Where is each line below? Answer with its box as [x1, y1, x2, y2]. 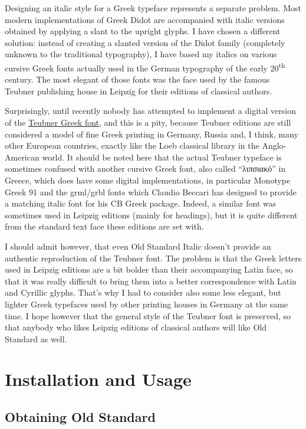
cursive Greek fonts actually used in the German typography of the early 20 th [5, 60, 285, 74]
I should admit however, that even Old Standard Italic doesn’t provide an [5, 240, 271, 252]
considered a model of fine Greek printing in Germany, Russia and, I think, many [5, 127, 298, 140]
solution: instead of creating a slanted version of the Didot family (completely [5, 36, 285, 48]
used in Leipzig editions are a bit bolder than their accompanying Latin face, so [5, 263, 293, 276]
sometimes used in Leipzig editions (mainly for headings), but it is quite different [5, 208, 298, 221]
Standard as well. [5, 332, 67, 345]
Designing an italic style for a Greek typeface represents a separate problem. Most [5, 2, 302, 14]
